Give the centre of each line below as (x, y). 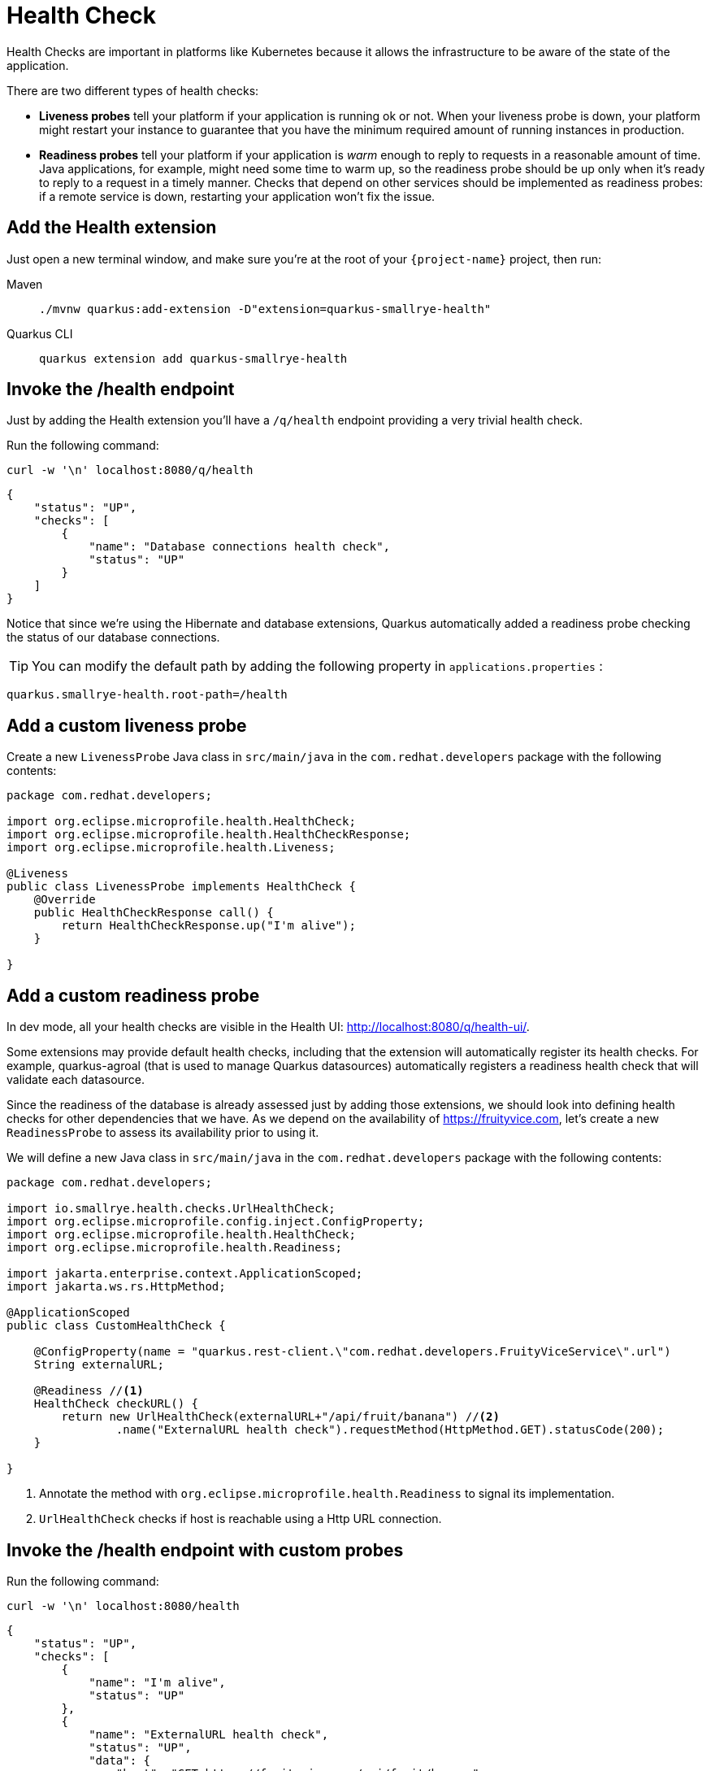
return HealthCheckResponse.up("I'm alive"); (208, 926)
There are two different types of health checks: (133, 90)
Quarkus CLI (40, 333)
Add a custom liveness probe (127, 725)
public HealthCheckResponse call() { (154, 913)
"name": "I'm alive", (157, 1682)
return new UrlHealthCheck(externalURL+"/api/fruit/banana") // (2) (280, 1417)
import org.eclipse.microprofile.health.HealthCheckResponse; (209, 835)
